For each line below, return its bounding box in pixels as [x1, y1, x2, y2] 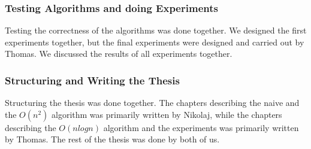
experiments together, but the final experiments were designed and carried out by [5, 35, 304, 48]
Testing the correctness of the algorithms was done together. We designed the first [5, 24, 307, 37]
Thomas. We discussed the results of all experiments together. [5, 47, 233, 60]
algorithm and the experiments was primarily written [103, 121, 299, 133]
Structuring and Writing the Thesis [5, 72, 180, 87]
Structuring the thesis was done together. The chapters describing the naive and [5, 96, 300, 109]
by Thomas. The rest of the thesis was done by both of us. [5, 133, 220, 145]
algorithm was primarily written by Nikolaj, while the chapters [52, 108, 282, 120]
